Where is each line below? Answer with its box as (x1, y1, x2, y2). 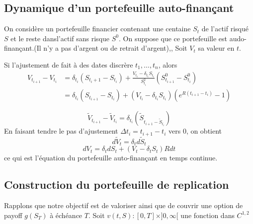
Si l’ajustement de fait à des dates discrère (4, 59, 133, 70)
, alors (158, 59, 177, 70)
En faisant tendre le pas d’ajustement (4, 126, 118, 136)
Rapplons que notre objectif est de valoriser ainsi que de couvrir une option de (4, 200, 243, 211)
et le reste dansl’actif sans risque (10, 33, 110, 43)
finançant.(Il (4, 43, 41, 53)
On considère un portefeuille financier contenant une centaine (4, 23, 191, 34)
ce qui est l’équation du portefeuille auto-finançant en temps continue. (4, 152, 218, 163)
